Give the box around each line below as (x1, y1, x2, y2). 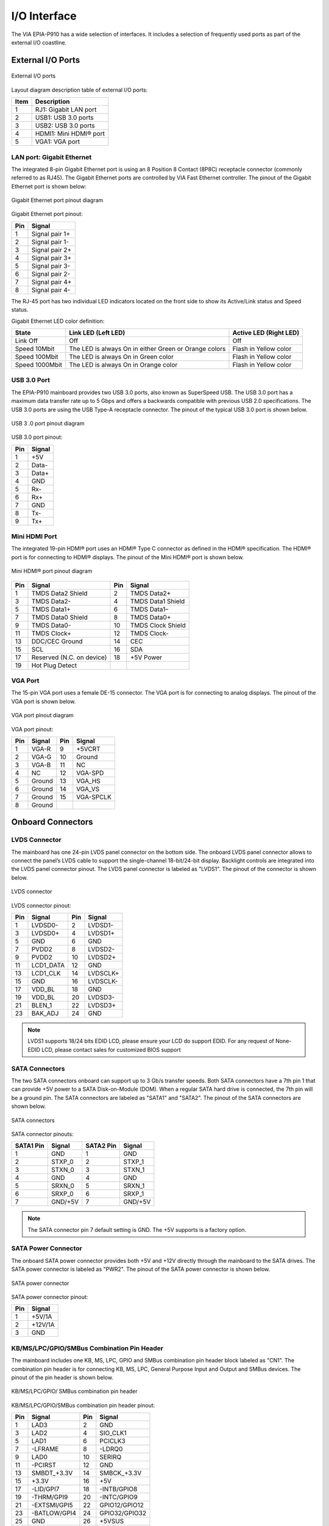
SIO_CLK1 (99, 1429, 127, 1437)
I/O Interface (11, 9, 77, 23)
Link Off (15, 336, 38, 345)
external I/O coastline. (11, 38, 67, 46)
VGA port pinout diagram (11, 712, 74, 719)
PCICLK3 (99, 1437, 126, 1445)
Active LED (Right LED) (232, 328, 300, 337)
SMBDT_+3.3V (31, 1469, 73, 1477)
